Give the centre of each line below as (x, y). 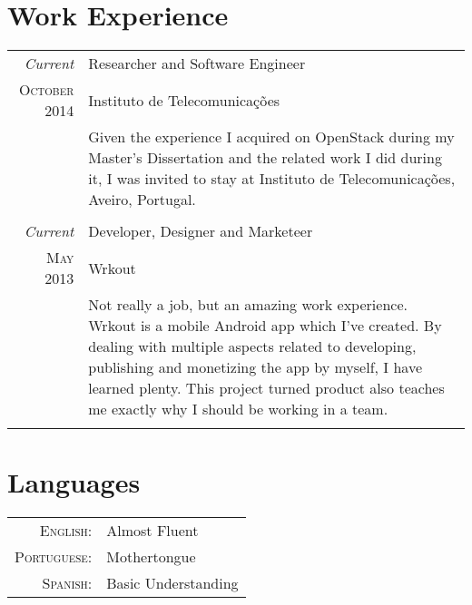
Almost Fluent (152, 531)
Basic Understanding (172, 583)
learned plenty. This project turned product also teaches (266, 388)
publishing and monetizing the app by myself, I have (255, 367)
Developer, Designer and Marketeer (201, 231)
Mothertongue (151, 557)
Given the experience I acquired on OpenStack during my (271, 137)
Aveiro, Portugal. (142, 200)
